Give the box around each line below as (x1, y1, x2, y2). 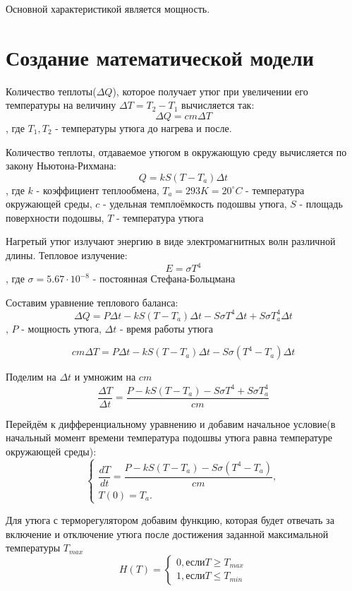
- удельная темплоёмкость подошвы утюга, (102, 196, 287, 211)
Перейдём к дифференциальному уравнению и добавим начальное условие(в (6, 416, 336, 431)
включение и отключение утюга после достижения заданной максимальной (6, 526, 329, 541)
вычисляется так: (181, 97, 255, 112)
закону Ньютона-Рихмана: (6, 158, 116, 173)
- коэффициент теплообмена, (36, 182, 159, 197)
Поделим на (6, 369, 56, 384)
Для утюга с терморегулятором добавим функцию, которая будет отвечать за (6, 512, 334, 527)
